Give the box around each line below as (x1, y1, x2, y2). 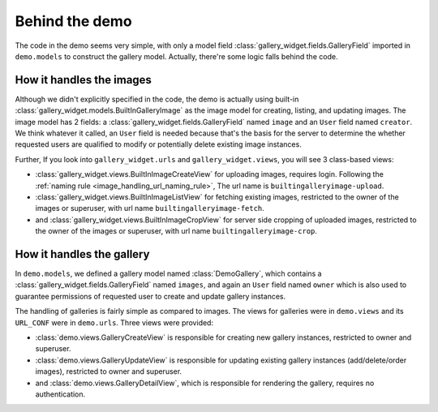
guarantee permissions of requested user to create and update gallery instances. (15, 291, 286, 301)
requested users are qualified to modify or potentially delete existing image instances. (15, 139, 302, 149)
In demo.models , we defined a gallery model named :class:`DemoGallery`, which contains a (15, 268, 322, 279)
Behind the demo (15, 12, 133, 30)
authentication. (35, 389, 86, 399)
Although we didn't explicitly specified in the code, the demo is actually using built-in (15, 94, 299, 104)
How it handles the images (15, 73, 152, 87)
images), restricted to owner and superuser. (35, 367, 182, 376)
